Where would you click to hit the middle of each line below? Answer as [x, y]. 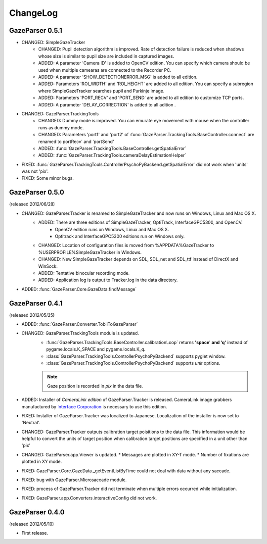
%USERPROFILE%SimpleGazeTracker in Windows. [90, 252]
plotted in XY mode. [42, 462]
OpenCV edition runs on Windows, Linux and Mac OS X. [112, 229]
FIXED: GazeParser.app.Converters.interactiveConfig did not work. [89, 498]
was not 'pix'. [35, 171]
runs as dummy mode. [61, 127]
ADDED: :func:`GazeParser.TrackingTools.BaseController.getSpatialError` [112, 148]
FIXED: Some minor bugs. [48, 178]
